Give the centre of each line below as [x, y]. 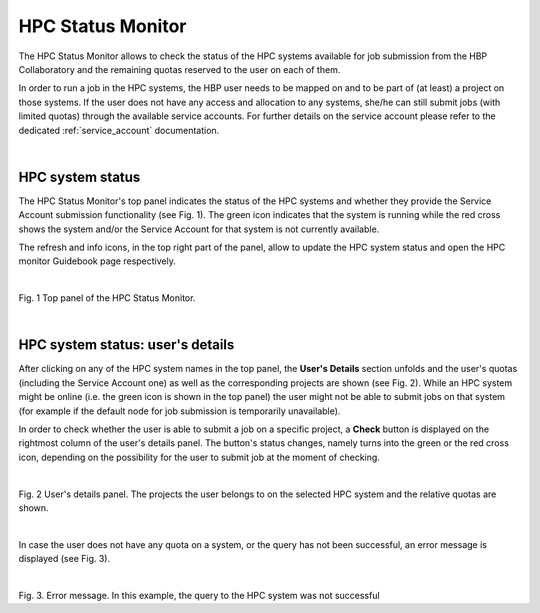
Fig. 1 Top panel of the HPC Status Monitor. [107, 298]
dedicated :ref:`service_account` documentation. [119, 130]
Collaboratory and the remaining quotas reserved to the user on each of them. [179, 69]
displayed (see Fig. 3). [64, 559]
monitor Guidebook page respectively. [97, 261]
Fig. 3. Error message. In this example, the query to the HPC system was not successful [199, 595]
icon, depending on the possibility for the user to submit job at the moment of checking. [199, 457]
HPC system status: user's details [126, 345]
